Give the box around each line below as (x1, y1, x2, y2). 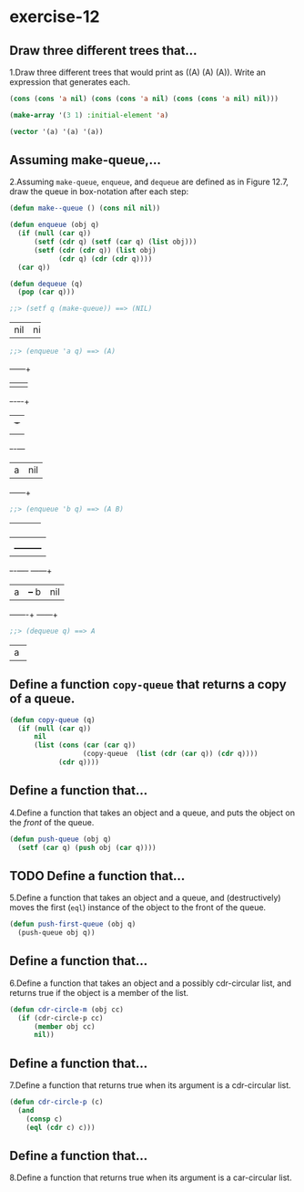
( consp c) (25, 1114, 64, 1124)
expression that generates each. (9, 77, 130, 88)
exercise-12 (9, 6, 100, 27)
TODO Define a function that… (9, 868, 186, 884)
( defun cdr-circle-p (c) (9, 1097, 104, 1107)
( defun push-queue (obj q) (9, 834, 112, 844)
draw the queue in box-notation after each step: (9, 186, 189, 197)
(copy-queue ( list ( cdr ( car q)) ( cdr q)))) (82, 750, 258, 759)
